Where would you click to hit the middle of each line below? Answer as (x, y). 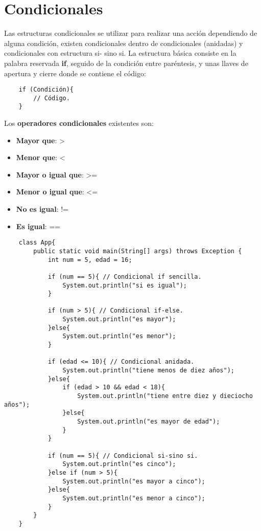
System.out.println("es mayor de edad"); (149, 422)
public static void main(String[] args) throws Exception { (138, 251)
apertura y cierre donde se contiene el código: (75, 73)
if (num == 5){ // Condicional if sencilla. (125, 276)
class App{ (37, 243)
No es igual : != (42, 209)
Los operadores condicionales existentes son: (79, 123)
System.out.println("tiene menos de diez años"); (149, 371)
